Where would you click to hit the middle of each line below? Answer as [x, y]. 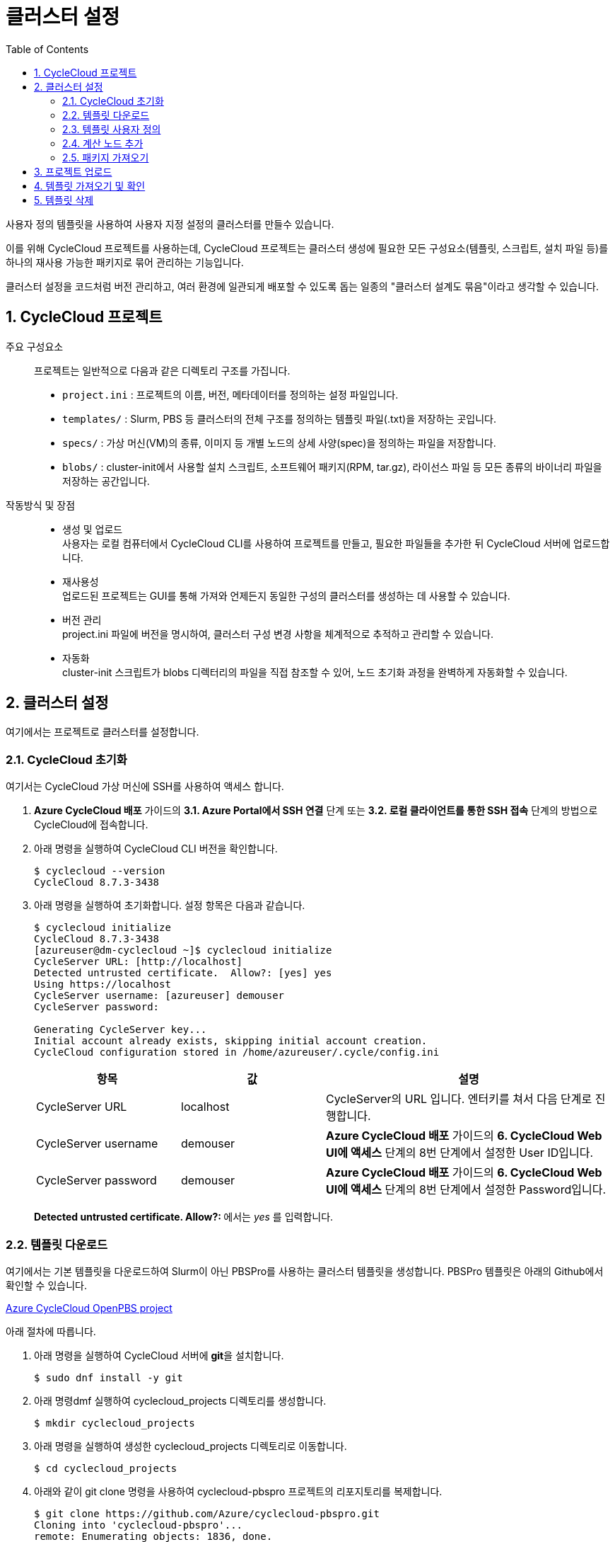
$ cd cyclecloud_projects [106, 1468]
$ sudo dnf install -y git [109, 1377]
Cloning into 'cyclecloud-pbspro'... [139, 1525]
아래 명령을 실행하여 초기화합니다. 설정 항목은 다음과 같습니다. [170, 906]
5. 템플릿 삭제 [64, 200]
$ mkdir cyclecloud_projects [115, 1423]
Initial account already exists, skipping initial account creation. [231, 1041]
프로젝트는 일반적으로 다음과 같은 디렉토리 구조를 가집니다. [162, 370]
